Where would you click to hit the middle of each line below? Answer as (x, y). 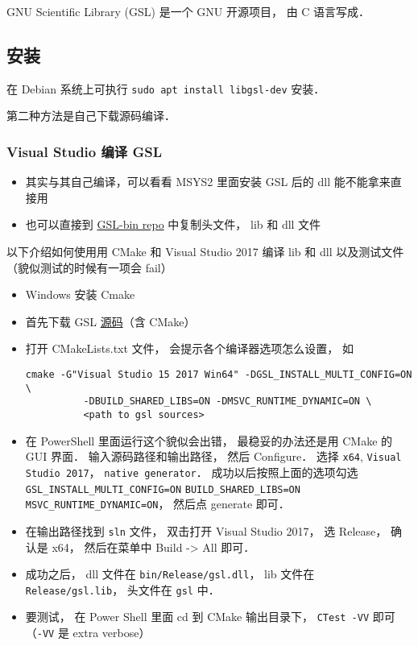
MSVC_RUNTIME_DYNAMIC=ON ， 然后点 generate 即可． (157, 504)
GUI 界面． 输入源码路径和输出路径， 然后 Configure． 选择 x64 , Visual (213, 456)
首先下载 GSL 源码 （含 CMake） (110, 321)
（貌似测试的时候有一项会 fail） (89, 267)
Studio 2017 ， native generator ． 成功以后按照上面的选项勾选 (192, 472)
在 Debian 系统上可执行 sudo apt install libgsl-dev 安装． (166, 88)
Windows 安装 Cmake (80, 294)
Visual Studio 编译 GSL (85, 151)
